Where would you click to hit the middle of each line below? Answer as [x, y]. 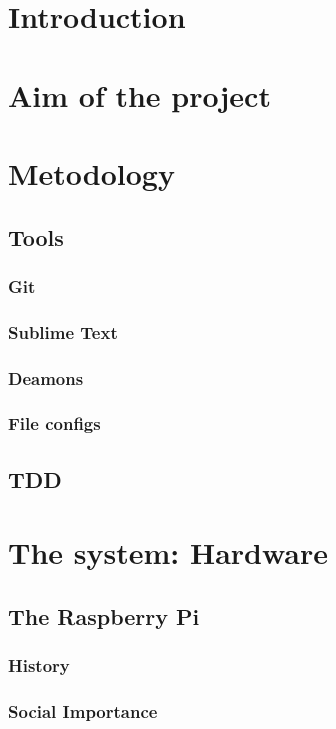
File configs [54, 423]
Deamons [46, 377]
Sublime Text [63, 331]
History [39, 665]
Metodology [91, 172]
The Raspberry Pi [104, 615]
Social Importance [83, 710]
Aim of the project [139, 94]
